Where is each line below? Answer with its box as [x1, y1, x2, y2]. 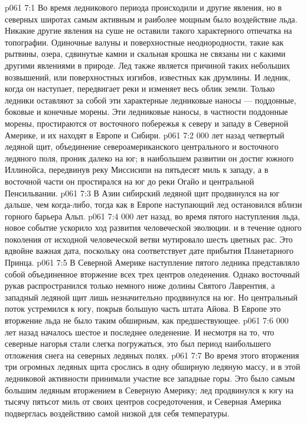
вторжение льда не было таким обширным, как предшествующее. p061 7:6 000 [5, 314, 289, 327]
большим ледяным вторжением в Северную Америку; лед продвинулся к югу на [5, 383, 294, 396]
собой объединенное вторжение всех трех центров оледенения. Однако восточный [5, 267, 300, 280]
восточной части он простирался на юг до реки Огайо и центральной [5, 175, 254, 187]
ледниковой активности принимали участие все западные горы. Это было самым [5, 372, 295, 384]
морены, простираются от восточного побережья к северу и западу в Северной [5, 117, 289, 129]
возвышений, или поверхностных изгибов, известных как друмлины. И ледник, [5, 70, 290, 83]
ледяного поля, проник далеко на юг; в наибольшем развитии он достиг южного [5, 151, 294, 164]
